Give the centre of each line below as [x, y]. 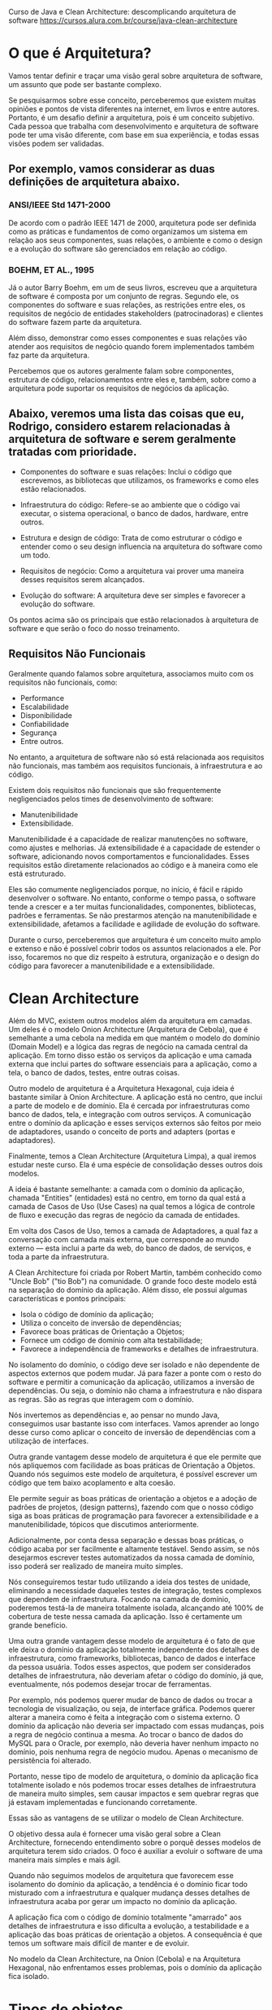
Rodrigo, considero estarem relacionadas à [119, 427]
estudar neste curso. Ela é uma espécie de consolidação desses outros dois [136, 1165]
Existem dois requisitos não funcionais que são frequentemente [115, 790]
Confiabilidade [45, 724]
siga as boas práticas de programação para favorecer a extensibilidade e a [134, 1516]
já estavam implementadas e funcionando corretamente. [103, 1802]
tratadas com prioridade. [73, 452]
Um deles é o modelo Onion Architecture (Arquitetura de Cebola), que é [128, 1030]
